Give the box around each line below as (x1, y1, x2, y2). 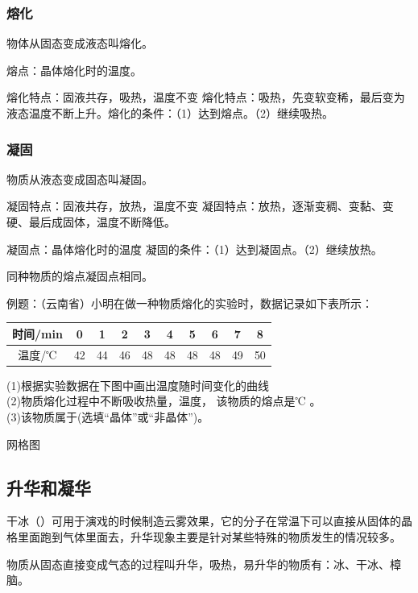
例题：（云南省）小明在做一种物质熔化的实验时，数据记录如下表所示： (6, 294, 373, 311)
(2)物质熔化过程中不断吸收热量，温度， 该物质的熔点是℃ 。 (6, 392, 321, 409)
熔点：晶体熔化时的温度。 (6, 61, 142, 78)
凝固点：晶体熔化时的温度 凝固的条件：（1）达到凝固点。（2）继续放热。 (6, 240, 383, 257)
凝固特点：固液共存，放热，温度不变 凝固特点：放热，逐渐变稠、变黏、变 (6, 197, 394, 214)
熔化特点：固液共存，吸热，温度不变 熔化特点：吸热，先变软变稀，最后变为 (6, 89, 405, 106)
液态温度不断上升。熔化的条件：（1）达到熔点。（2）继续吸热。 (6, 105, 333, 121)
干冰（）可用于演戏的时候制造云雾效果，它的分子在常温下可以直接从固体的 (6, 512, 401, 529)
